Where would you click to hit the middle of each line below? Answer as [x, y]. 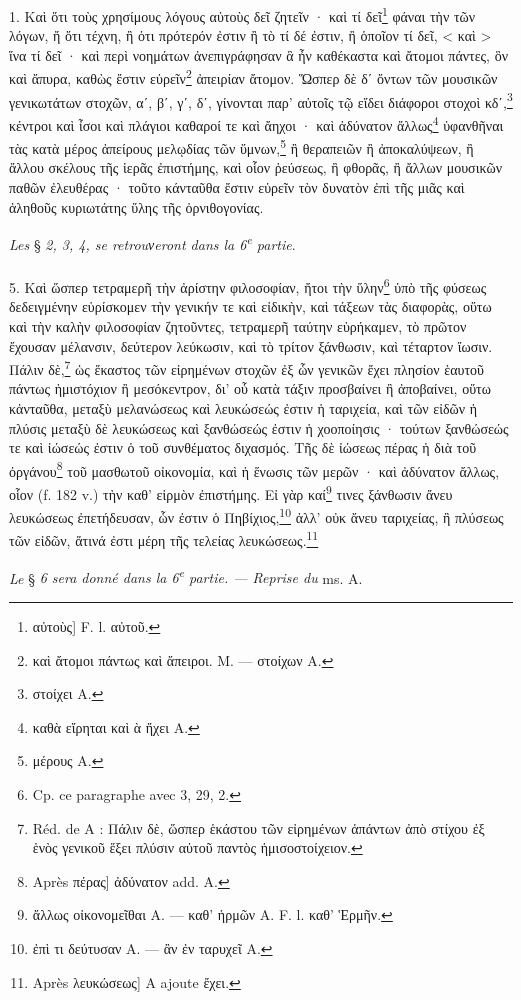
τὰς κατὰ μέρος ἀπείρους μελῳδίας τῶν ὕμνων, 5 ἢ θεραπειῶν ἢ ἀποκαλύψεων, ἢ [241, 146]
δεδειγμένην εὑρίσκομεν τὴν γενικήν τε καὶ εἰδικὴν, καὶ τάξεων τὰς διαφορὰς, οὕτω [250, 306]
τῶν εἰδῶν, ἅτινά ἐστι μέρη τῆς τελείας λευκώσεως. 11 [164, 539]
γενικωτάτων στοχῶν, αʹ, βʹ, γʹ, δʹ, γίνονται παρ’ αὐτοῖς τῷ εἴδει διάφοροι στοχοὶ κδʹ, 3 [261, 100]
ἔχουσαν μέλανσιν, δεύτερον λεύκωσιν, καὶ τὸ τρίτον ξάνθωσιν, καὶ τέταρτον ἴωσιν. [251, 345]
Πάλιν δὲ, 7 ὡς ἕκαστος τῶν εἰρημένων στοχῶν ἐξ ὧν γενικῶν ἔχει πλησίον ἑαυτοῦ [246, 367]
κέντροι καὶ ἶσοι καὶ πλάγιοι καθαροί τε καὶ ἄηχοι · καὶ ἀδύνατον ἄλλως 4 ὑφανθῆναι [256, 123]
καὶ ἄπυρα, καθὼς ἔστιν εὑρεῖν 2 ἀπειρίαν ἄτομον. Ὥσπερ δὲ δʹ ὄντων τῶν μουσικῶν [253, 77]
